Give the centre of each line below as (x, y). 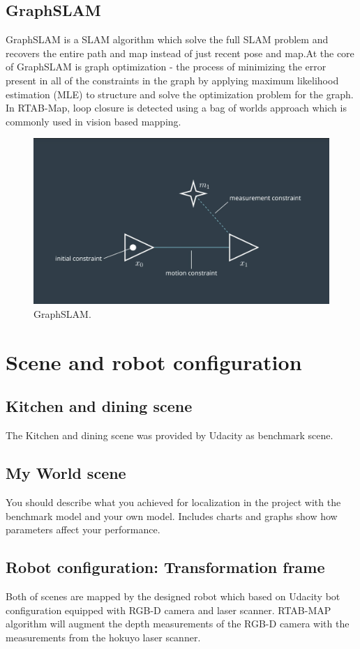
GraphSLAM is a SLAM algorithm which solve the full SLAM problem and (167, 39)
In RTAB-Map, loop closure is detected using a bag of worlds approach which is (176, 108)
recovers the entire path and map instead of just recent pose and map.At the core (180, 53)
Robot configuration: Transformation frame (165, 567)
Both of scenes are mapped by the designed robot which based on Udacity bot (173, 596)
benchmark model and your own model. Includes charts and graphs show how (172, 516)
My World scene (66, 473)
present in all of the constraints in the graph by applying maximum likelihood (172, 80)
